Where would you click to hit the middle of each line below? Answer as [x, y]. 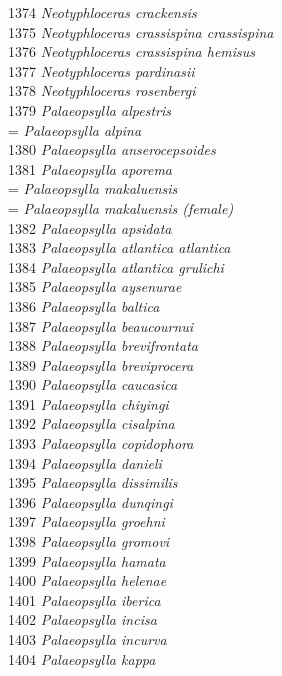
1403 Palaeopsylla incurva [87, 639]
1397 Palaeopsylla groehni [86, 521]
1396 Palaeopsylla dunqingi [90, 501]
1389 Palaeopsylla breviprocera [101, 364]
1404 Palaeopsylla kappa [82, 658]
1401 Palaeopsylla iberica [84, 599]
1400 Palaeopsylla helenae [87, 580]
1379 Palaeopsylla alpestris [89, 109]
